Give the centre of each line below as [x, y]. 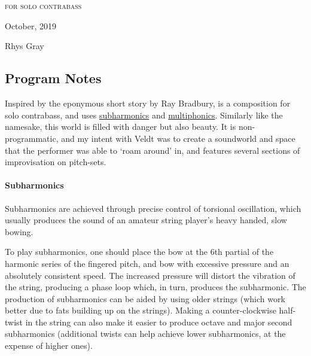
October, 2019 [31, 25]
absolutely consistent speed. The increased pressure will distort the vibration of [150, 275]
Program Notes [53, 78]
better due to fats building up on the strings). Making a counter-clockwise [141, 310]
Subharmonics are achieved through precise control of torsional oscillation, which [153, 208]
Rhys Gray [25, 46]
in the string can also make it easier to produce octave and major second [159, 322]
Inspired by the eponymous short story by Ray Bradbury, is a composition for [148, 103]
